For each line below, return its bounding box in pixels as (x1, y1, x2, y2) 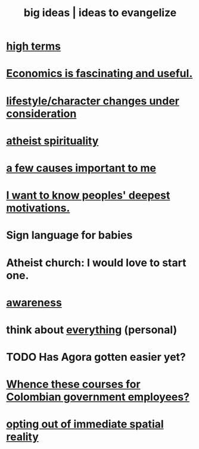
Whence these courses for (6, 377, 141, 391)
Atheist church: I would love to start (6, 256, 186, 270)
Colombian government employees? (6, 391, 189, 404)
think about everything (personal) (6, 323, 178, 336)
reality (6, 430, 39, 444)
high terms (6, 39, 61, 53)
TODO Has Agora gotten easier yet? (6, 351, 186, 364)
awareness (6, 296, 63, 309)
